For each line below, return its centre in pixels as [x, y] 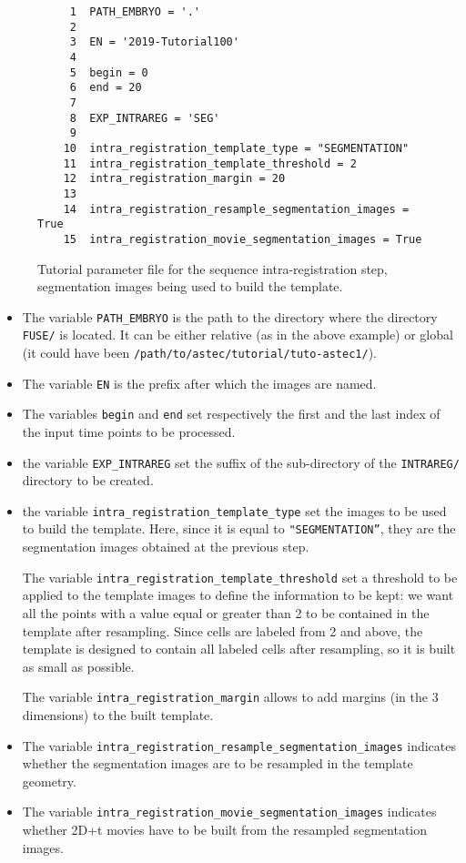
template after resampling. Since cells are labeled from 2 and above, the [223, 630]
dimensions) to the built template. [118, 715]
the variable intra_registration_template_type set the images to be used [234, 510]
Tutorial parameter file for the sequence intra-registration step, [213, 268]
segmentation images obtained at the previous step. [166, 547]
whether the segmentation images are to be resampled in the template [218, 763]
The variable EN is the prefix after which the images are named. [199, 383]
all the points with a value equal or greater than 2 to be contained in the [226, 612]
